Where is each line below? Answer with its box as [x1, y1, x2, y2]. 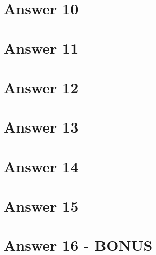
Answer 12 [4, 77, 79, 97]
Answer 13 [4, 116, 79, 137]
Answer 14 [4, 156, 79, 176]
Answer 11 [4, 37, 79, 58]
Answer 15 [4, 196, 79, 216]
